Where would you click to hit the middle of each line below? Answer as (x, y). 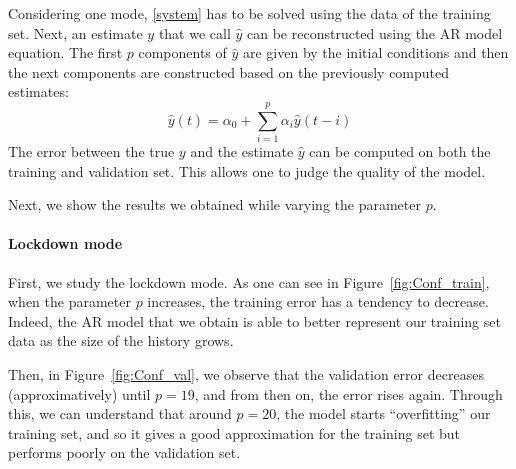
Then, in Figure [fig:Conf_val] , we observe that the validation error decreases (246, 374)
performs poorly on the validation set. (124, 452)
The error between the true (91, 151)
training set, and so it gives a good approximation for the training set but (234, 432)
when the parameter (69, 301)
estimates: (38, 91)
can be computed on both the (400, 151)
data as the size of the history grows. (121, 340)
